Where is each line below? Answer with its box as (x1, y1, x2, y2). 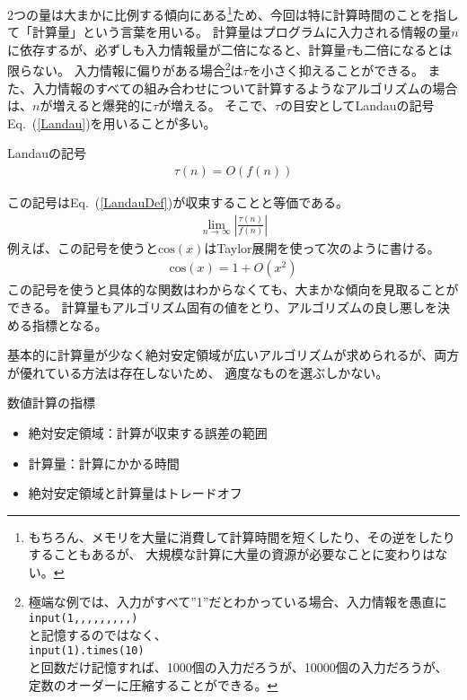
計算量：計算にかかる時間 (28, 453, 180, 472)
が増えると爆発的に (40, 96, 153, 115)
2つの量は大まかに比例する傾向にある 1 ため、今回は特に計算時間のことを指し (7, 3, 459, 23)
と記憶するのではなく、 (28, 625, 167, 643)
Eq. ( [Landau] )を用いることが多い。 (7, 113, 216, 132)
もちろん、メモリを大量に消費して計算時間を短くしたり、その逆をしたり (28, 527, 455, 546)
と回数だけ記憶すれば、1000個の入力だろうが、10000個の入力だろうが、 (28, 657, 448, 676)
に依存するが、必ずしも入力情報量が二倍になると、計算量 (7, 39, 347, 58)
